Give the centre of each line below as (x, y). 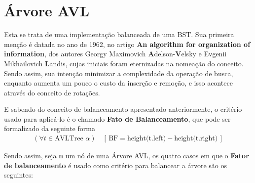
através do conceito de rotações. (52, 92)
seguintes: (18, 175)
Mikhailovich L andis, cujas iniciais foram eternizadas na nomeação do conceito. (124, 63)
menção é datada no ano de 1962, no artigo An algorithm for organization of (127, 44)
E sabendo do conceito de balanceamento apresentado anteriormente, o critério (123, 109)
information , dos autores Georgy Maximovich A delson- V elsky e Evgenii (115, 54)
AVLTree (69, 139)
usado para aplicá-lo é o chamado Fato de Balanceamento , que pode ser (117, 118)
